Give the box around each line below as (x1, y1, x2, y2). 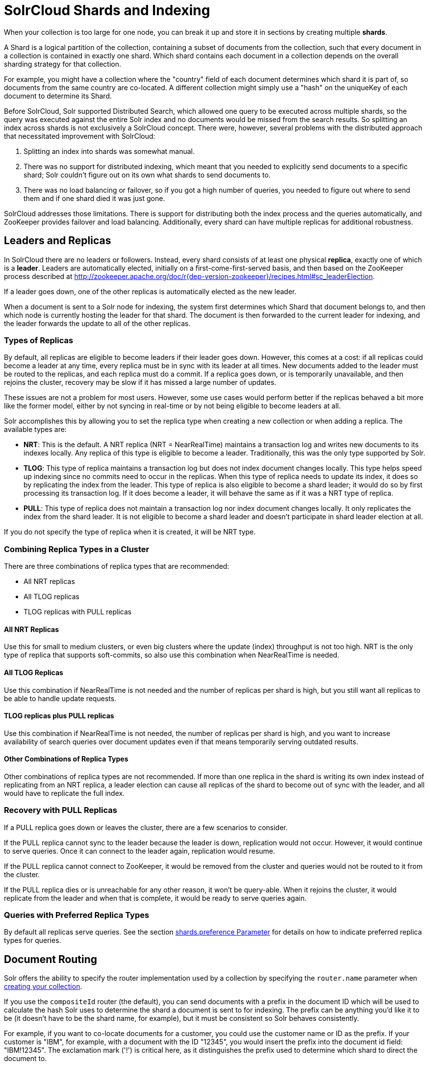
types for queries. (4, 936, 61, 945)
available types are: (4, 425, 67, 434)
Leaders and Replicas (4, 234, 111, 247)
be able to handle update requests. (4, 694, 117, 703)
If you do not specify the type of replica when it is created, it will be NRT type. (4, 528, 256, 536)
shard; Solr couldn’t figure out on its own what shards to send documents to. (24, 170, 271, 179)
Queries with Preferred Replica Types (4, 910, 150, 920)
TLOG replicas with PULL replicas (24, 608, 132, 616)
